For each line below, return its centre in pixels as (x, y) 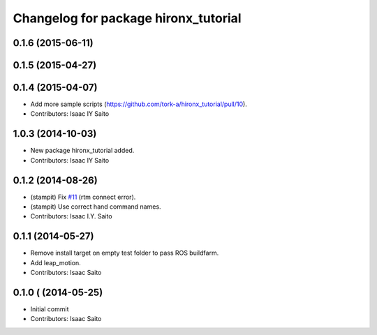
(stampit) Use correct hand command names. (96, 207)
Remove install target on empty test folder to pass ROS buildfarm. (125, 253)
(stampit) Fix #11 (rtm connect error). (83, 197)
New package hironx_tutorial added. (82, 151)
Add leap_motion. (56, 262)
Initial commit (50, 309)
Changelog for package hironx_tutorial (127, 18)
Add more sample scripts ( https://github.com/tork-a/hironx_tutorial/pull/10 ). (139, 104)
